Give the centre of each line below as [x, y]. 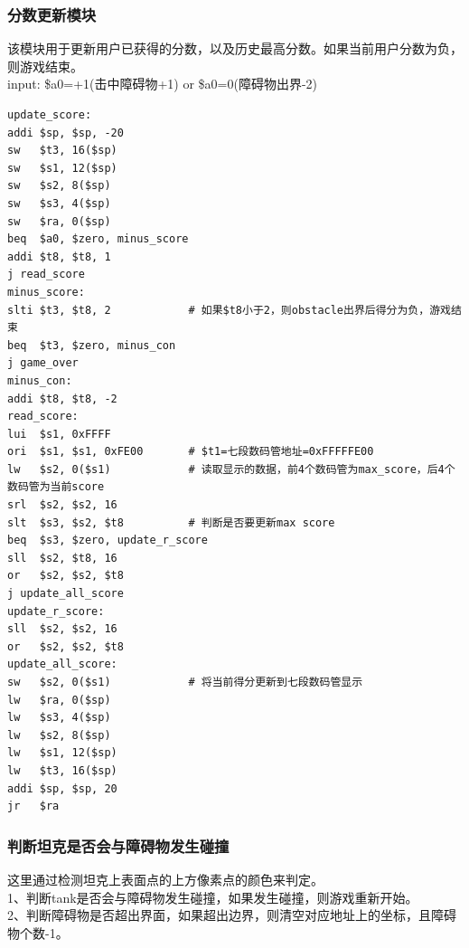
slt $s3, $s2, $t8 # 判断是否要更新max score [171, 522]
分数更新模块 [52, 14]
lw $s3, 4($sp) [59, 718]
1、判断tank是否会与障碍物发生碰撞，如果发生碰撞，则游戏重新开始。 [213, 897]
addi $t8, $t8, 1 [59, 256]
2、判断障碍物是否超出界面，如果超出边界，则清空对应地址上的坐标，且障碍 [232, 915]
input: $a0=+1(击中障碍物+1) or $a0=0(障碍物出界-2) [163, 84]
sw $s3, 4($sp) [59, 203]
